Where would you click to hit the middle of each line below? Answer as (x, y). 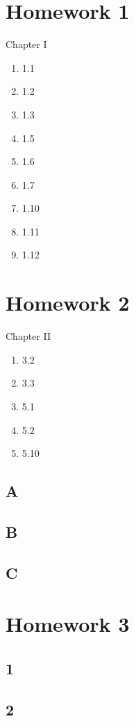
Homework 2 (68, 303)
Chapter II (28, 336)
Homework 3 (68, 624)
